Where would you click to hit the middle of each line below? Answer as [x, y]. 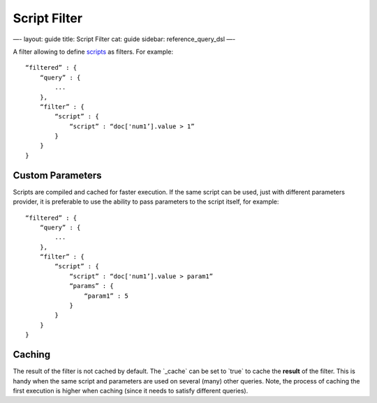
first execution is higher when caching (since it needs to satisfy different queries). [131, 390]
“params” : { [92, 286]
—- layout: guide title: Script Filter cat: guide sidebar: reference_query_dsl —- [124, 39]
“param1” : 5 [106, 296]
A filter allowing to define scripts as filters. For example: [93, 52]
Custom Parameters [57, 175]
